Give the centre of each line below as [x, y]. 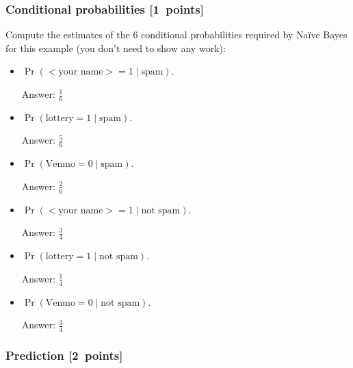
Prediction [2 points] [64, 355]
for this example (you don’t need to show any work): [116, 48]
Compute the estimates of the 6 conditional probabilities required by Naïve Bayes [176, 35]
